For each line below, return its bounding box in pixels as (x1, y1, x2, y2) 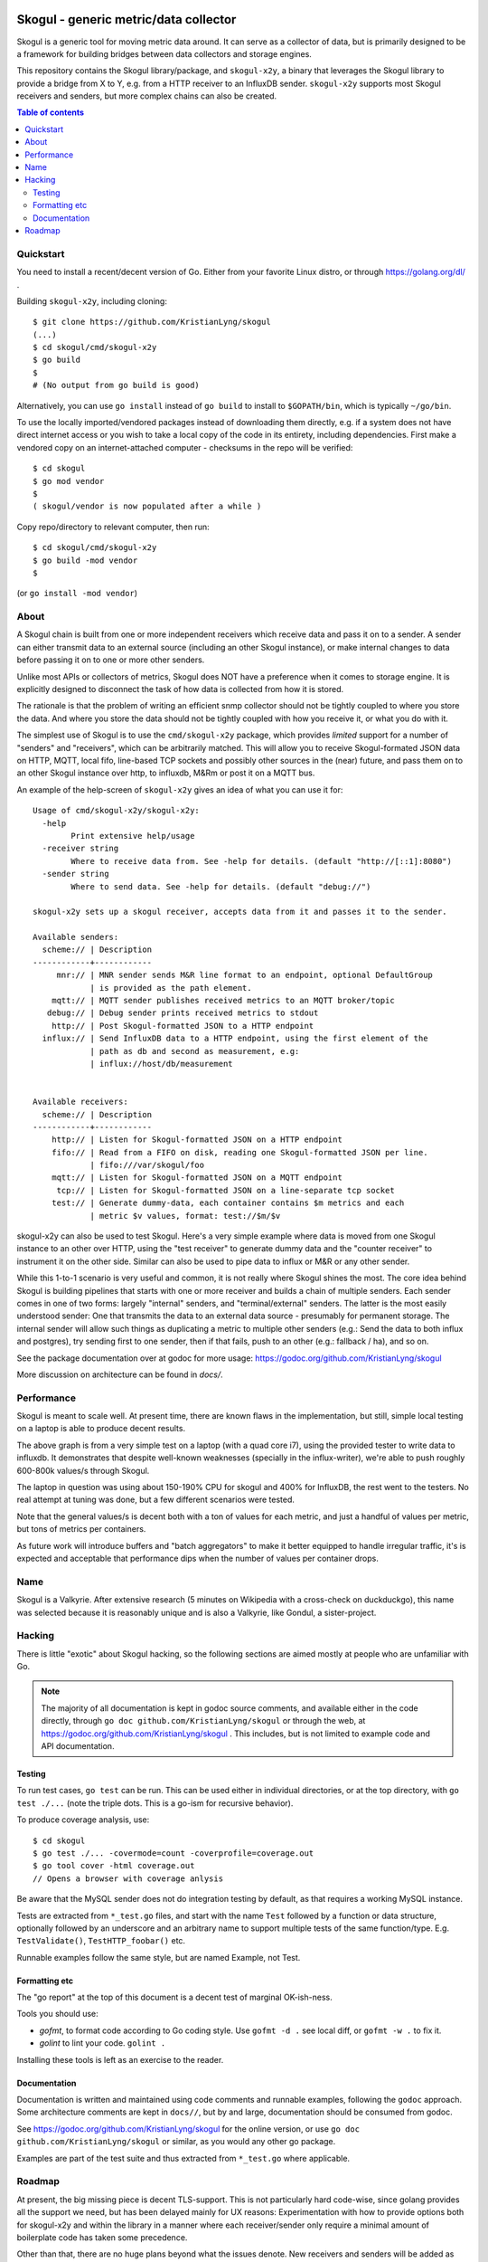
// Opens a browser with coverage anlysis (33, 1873, 224, 1884)
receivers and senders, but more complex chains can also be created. (16, 90, 277, 101)
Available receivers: (33, 1097, 128, 1107)
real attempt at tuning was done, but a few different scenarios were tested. (16, 1494, 296, 1506)
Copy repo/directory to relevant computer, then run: (16, 521, 210, 532)
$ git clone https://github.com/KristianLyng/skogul (33, 317, 271, 328)
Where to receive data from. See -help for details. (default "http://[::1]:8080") (70, 856, 452, 866)
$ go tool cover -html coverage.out (33, 1860, 195, 1871)
